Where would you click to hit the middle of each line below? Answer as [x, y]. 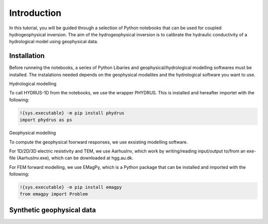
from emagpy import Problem [54, 194]
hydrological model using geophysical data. [54, 42]
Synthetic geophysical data [53, 210]
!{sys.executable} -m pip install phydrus [72, 113]
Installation [27, 56]
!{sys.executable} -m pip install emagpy [71, 187]
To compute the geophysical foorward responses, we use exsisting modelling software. [99, 142]
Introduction [35, 13]
